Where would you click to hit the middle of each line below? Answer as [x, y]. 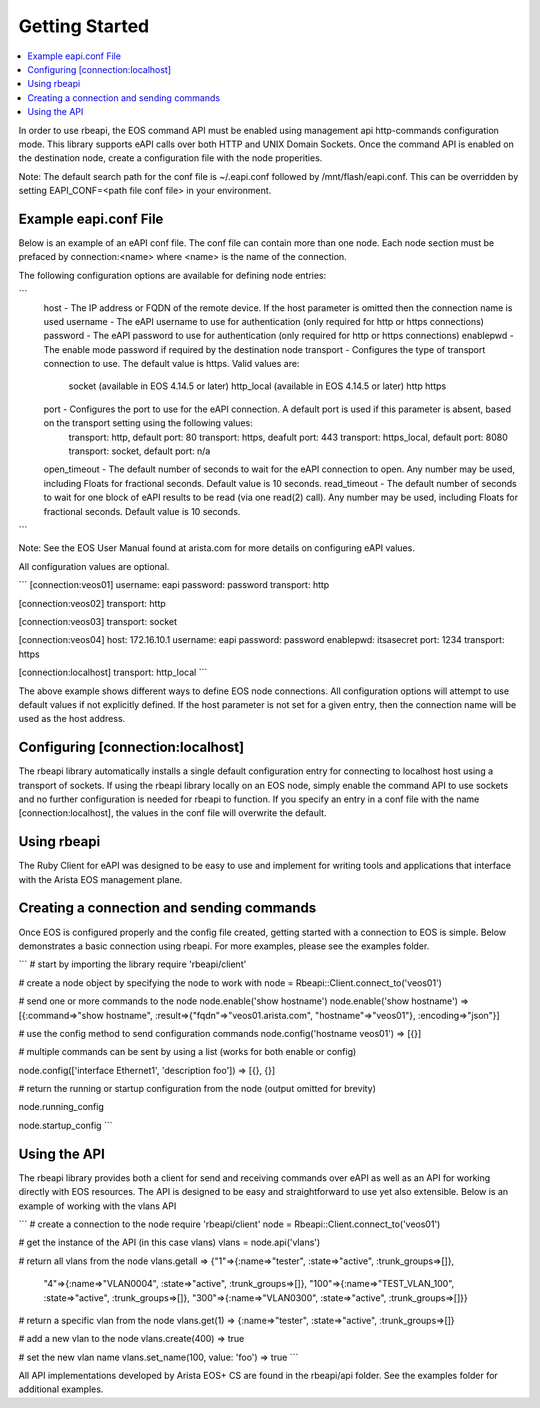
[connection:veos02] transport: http [92, 603]
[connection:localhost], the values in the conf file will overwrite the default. [172, 813]
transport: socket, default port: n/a [139, 451]
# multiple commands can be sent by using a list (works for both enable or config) [187, 1052]
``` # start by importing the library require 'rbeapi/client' [132, 964]
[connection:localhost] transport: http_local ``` [113, 672]
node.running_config [61, 1107]
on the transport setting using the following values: [148, 423]
